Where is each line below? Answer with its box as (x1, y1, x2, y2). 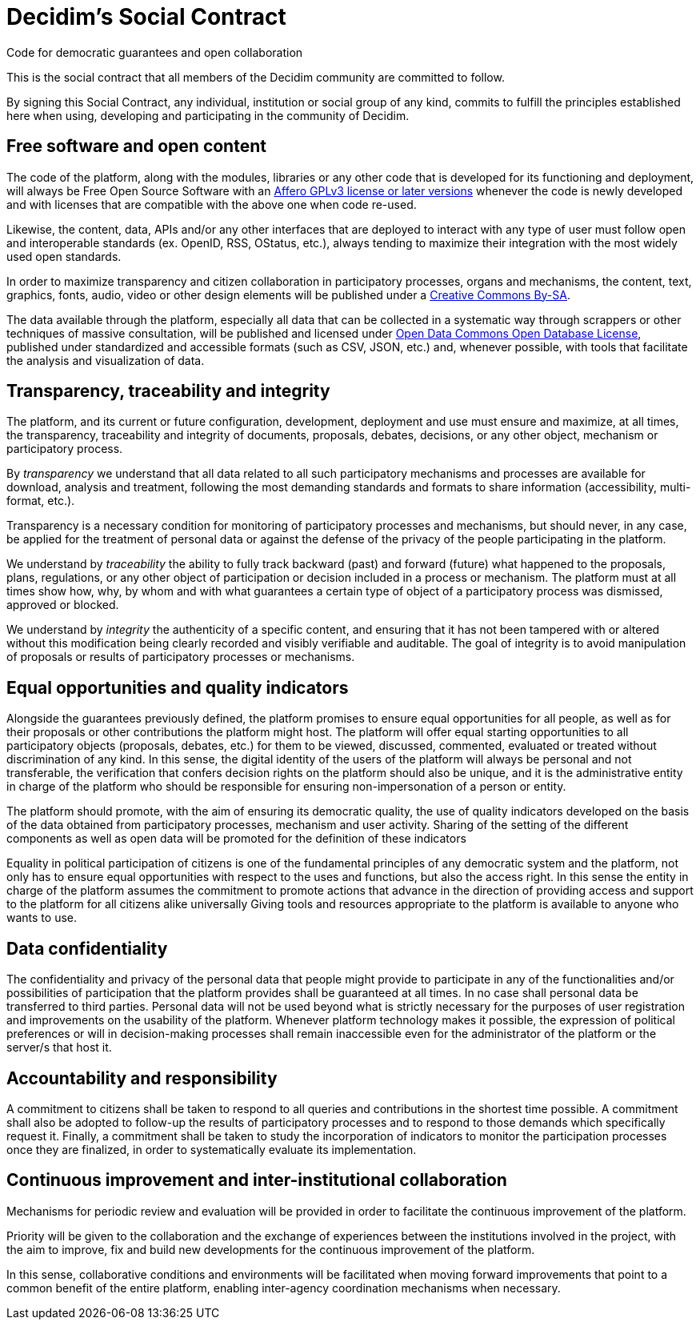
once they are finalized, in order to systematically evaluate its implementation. (6, 1142, 417, 1156)
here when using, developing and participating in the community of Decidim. (6, 108, 410, 122)
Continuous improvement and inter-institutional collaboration (6, 1170, 507, 1191)
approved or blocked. (6, 598, 119, 612)
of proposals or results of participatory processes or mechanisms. (6, 650, 355, 664)
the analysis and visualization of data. (6, 353, 205, 367)
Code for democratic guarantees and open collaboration (6, 45, 303, 59)
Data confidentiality (6, 938, 168, 959)
